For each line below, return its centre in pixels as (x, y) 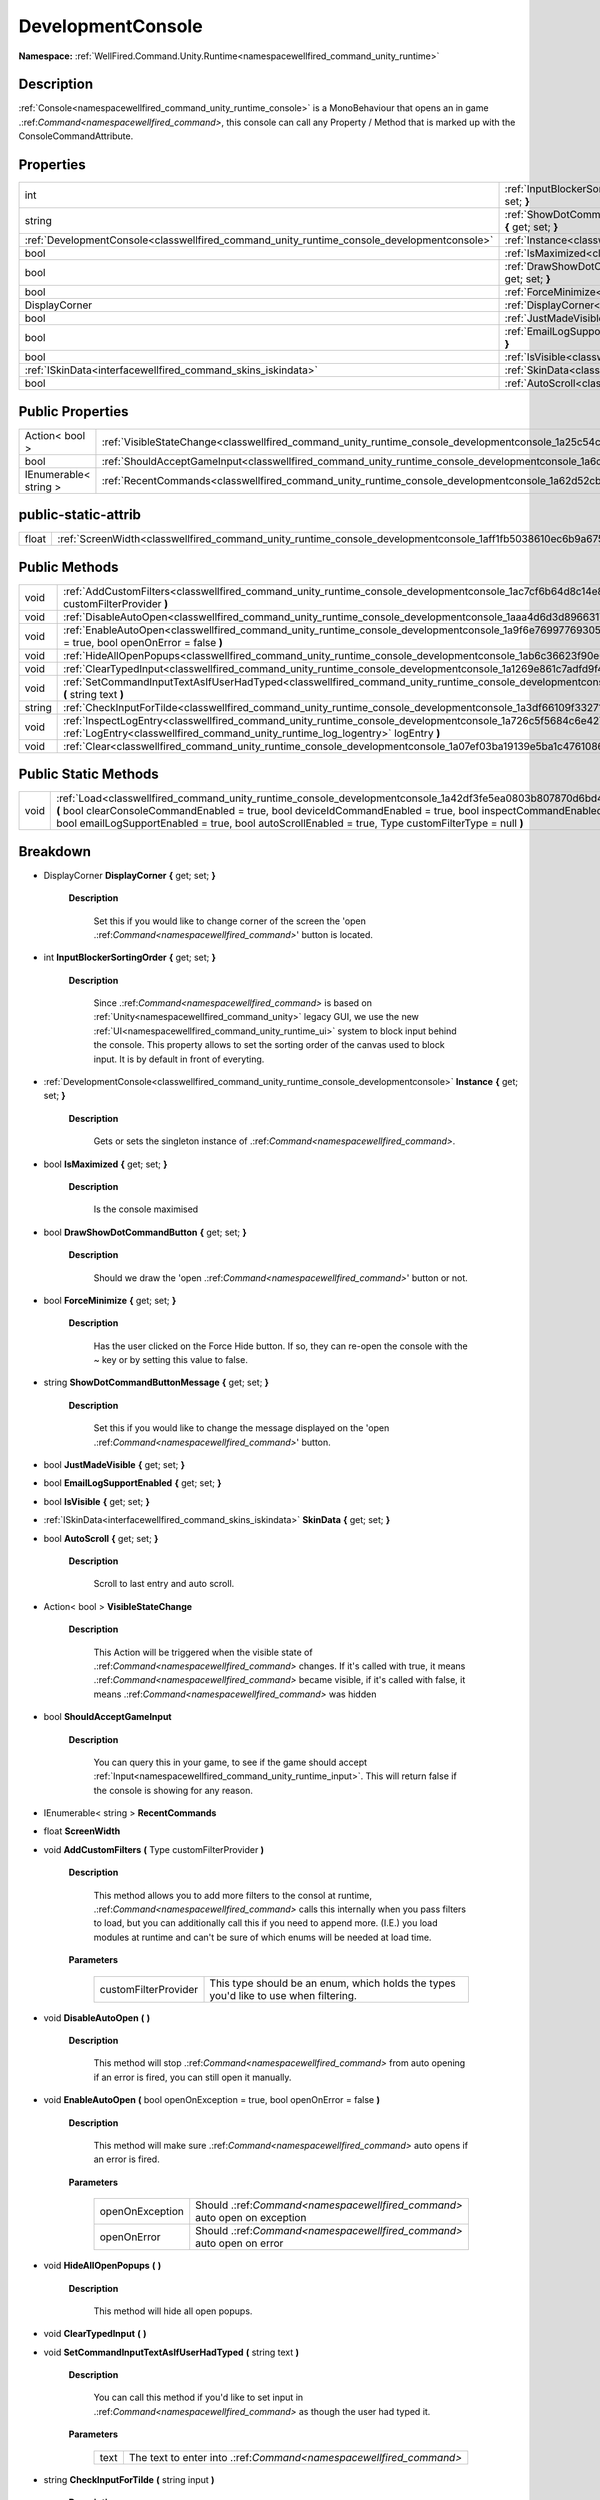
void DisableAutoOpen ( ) (97, 2017)
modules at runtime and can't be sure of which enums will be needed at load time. (262, 1937)
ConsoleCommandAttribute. (76, 136)
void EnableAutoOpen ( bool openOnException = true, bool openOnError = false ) (211, 2100)
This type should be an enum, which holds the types (332, 1983)
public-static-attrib (80, 515)
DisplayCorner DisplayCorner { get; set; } (130, 875)
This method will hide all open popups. (173, 2311)
